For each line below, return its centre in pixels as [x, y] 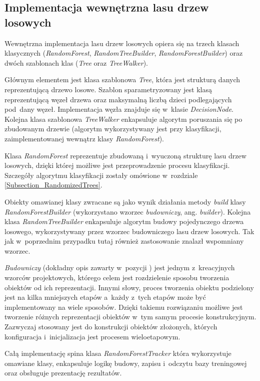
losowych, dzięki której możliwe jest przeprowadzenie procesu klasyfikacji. [117, 165]
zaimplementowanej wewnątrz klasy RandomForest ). [84, 138]
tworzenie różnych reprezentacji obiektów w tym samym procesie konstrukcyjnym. [130, 317]
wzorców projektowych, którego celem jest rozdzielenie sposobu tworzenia [117, 277]
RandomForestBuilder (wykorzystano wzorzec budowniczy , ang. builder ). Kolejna [128, 211]
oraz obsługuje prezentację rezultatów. [63, 373]
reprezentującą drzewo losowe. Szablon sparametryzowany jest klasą [108, 89]
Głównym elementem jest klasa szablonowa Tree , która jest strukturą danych [122, 79]
